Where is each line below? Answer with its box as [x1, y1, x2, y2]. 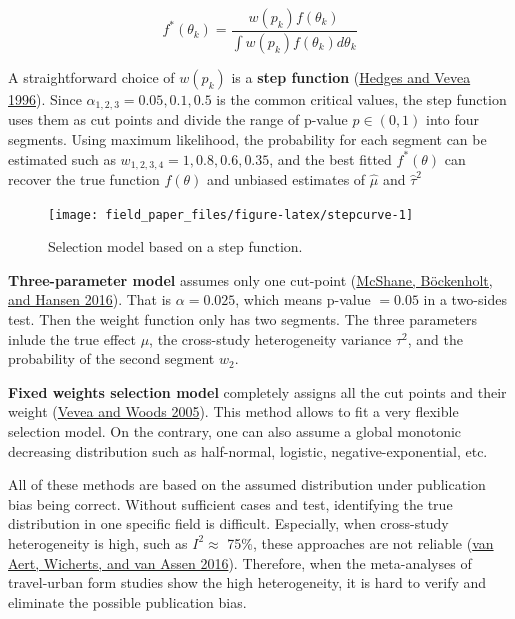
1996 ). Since [8, 88, 82, 109]
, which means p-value [235, 289, 371, 310]
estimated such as [8, 148, 116, 169]
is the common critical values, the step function [216, 88, 507, 109]
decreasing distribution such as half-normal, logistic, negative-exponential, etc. [8, 440, 488, 461]
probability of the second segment [8, 348, 215, 369]
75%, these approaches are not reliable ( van [227, 532, 494, 553]
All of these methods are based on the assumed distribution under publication [8, 474, 486, 495]
